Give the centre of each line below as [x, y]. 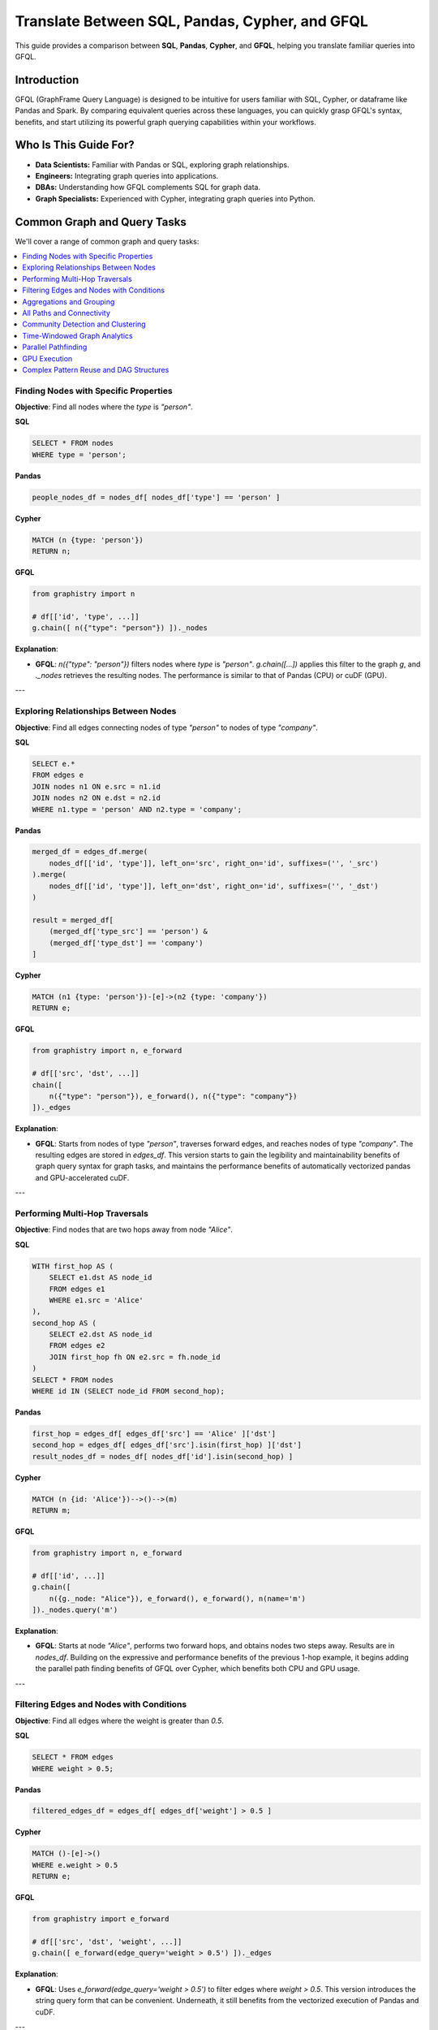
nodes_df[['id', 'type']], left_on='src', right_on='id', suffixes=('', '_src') [214, 863]
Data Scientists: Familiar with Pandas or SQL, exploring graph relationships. [162, 164]
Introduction [47, 80]
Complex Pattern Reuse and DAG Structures [96, 369]
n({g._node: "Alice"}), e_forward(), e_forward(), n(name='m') [178, 1598]
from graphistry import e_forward [101, 1919]
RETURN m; [52, 1511]
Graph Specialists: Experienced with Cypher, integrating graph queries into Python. [175, 198]
